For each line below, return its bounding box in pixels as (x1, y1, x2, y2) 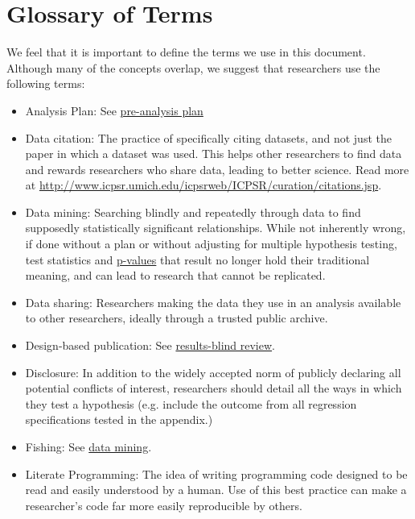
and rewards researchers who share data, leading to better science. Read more (25, 160, 409, 177)
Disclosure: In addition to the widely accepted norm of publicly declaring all (25, 363, 401, 380)
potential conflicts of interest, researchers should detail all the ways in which (25, 380, 402, 397)
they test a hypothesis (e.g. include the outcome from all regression (25, 395, 357, 412)
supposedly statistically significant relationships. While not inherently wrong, (25, 219, 406, 236)
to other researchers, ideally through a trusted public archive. (25, 309, 328, 326)
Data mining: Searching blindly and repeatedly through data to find (25, 203, 361, 220)
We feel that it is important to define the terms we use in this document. (6, 44, 366, 60)
